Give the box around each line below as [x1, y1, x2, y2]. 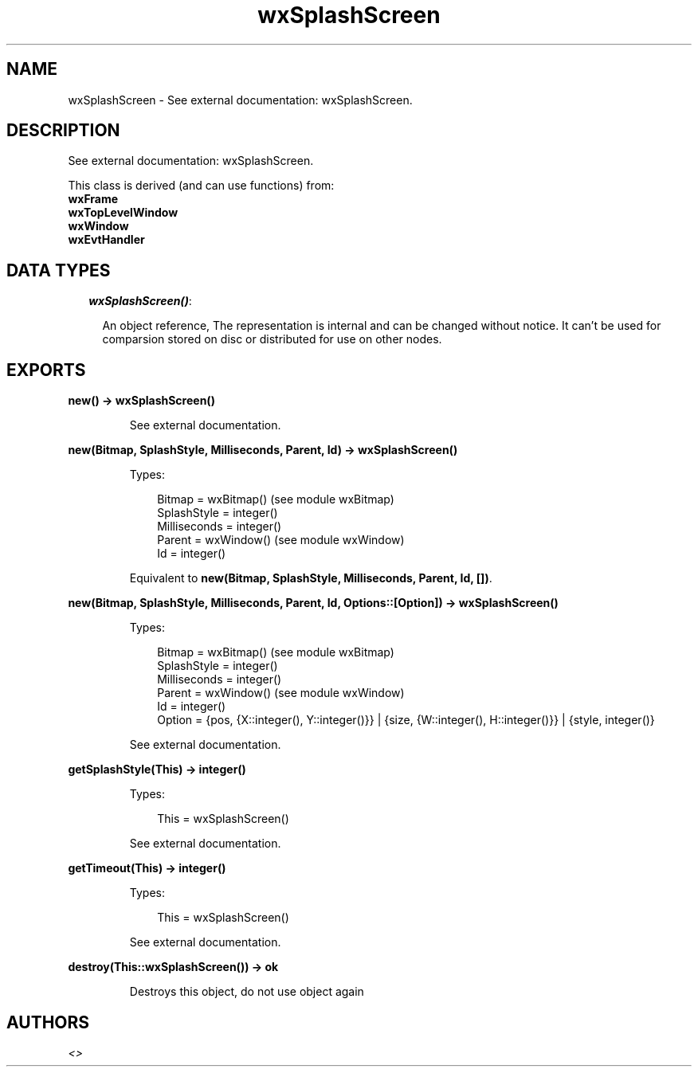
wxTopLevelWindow [68, 206, 178, 220]
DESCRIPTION [6, 120, 120, 141]
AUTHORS [6, 1012, 90, 1032]
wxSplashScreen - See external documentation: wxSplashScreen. [68, 92, 413, 107]
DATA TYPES [6, 260, 111, 280]
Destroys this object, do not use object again [129, 985, 364, 999]
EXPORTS [6, 359, 86, 380]
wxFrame [68, 192, 119, 206]
